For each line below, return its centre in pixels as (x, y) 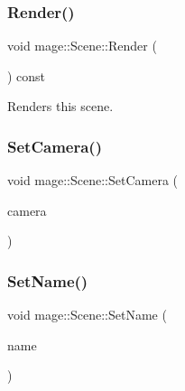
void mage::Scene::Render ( (82, 46)
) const (27, 75)
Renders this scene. (60, 106)
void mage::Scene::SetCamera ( (93, 180)
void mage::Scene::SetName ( (87, 315)
